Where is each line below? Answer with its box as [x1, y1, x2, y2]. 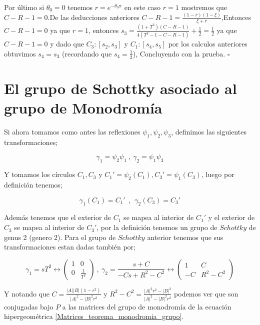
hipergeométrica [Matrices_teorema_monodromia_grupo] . [4, 311, 184, 321]
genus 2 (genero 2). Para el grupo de [4, 231, 116, 242]
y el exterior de [208, 212, 255, 222]
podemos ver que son [174, 288, 238, 298]
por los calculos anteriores [168, 38, 247, 49]
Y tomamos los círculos [4, 169, 75, 179]
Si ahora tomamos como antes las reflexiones [4, 126, 140, 137]
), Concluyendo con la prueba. [132, 48, 225, 58]
